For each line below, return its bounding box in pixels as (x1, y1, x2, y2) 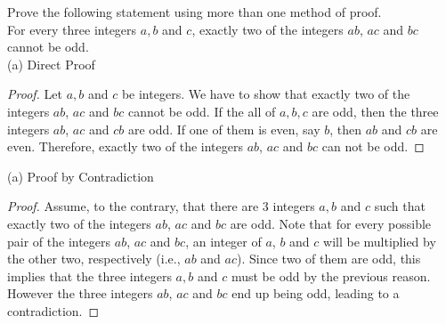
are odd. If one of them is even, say (127, 119, 320, 138)
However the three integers (7, 284, 153, 303)
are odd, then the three (312, 101, 439, 120)
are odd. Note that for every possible (230, 214, 432, 232)
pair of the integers (7, 231, 111, 250)
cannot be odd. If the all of (127, 101, 276, 120)
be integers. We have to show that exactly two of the (121, 85, 410, 103)
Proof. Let (7, 85, 62, 103)
